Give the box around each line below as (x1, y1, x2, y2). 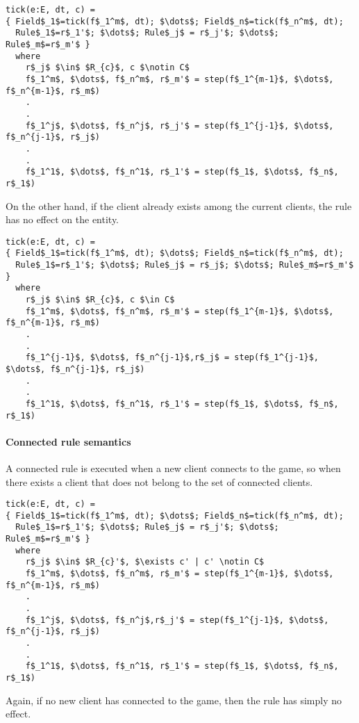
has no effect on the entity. (6, 212, 119, 227)
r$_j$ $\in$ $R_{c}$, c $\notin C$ (25, 63, 190, 73)
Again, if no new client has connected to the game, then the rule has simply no (6, 692, 342, 707)
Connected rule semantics (6, 434, 131, 448)
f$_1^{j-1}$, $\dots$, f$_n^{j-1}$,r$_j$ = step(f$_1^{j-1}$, (25, 352, 319, 363)
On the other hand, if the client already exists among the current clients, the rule (6, 198, 352, 213)
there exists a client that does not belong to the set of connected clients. (6, 474, 313, 489)
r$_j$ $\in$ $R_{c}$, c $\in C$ (25, 294, 175, 304)
